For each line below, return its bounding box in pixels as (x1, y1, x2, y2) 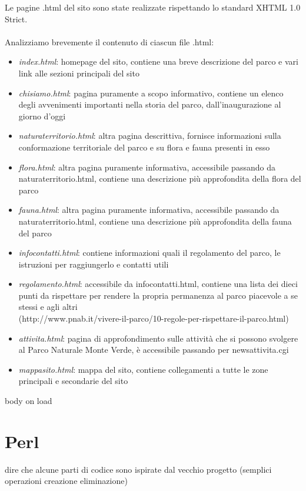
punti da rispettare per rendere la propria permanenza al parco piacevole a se (18, 289, 298, 301)
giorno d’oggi (18, 109, 66, 122)
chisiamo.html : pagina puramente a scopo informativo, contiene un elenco (18, 86, 284, 99)
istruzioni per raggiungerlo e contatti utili (18, 258, 169, 270)
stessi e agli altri (18, 300, 78, 313)
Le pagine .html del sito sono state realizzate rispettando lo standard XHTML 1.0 (5, 1, 301, 13)
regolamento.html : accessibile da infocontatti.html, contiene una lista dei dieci (18, 278, 298, 290)
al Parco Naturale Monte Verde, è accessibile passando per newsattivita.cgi (18, 343, 289, 356)
